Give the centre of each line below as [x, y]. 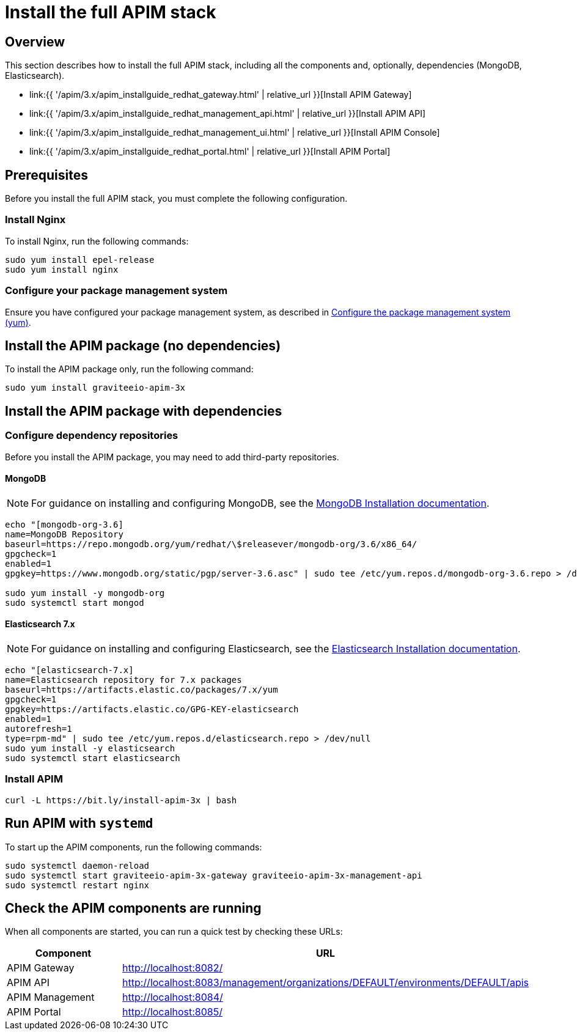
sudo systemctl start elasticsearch [93, 758]
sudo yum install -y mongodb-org [85, 593]
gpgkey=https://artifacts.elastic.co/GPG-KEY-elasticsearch [152, 709]
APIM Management [51, 997]
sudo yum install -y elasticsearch [90, 749]
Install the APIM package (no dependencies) [143, 345]
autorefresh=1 [39, 729]
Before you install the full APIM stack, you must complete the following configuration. [176, 199]
